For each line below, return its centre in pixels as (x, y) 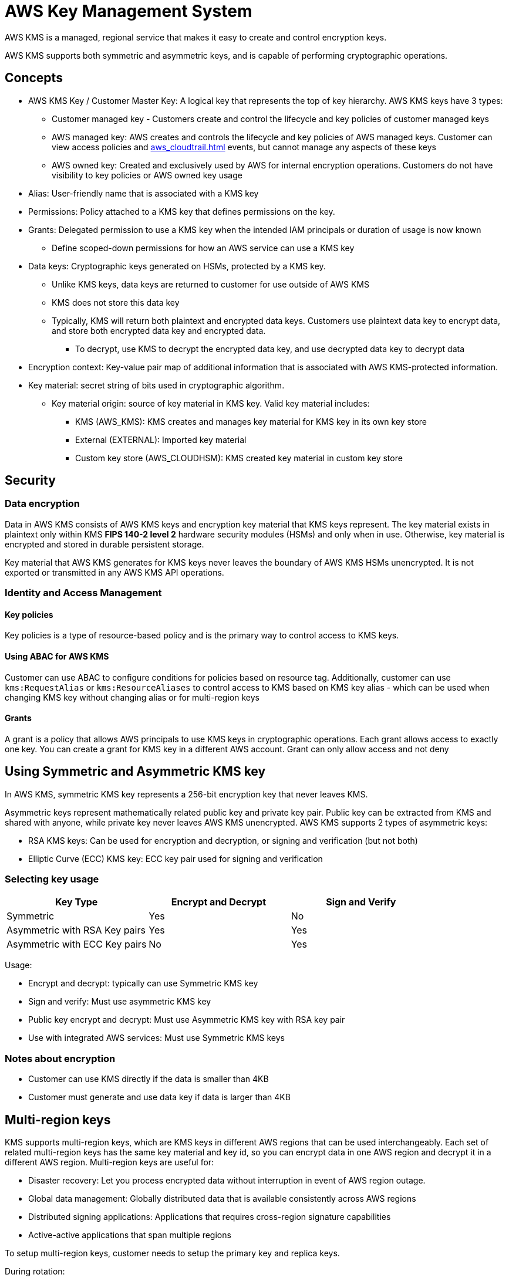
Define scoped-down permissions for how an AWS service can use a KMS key (203, 248)
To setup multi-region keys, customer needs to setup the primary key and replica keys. (172, 1253)
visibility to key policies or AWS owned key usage (147, 175)
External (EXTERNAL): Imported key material (161, 439)
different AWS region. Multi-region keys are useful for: (109, 1162)
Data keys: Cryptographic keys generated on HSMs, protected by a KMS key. (177, 266)
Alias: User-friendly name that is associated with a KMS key (144, 193)
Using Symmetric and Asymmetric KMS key (135, 772)
